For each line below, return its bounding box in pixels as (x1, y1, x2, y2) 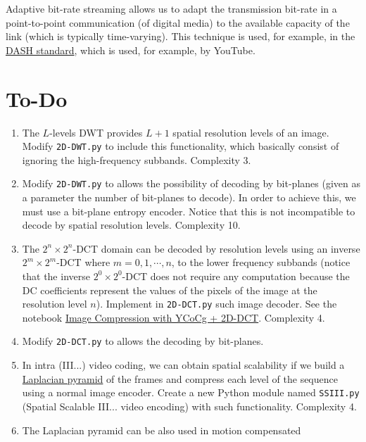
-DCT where (56, 255, 111, 270)
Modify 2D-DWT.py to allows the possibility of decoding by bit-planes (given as (22, 176, 360, 191)
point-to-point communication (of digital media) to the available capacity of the (6, 15, 350, 30)
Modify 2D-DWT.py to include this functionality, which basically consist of (22, 139, 339, 153)
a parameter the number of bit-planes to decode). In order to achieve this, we (22, 190, 356, 204)
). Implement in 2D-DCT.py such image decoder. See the (96, 296, 337, 311)
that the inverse (22, 268, 90, 283)
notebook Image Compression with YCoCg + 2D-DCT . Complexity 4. (22, 310, 325, 324)
